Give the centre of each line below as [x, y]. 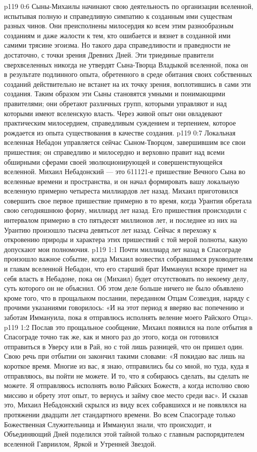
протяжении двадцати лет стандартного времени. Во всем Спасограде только [120, 414]
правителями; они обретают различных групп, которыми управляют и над [115, 103]
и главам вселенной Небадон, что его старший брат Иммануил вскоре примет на [126, 269]
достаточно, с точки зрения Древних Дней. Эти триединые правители [109, 54]
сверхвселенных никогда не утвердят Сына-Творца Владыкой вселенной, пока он [126, 64]
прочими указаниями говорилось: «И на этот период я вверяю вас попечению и [124, 307]
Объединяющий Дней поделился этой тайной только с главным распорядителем [124, 434]
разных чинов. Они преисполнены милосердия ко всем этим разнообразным [119, 26]
